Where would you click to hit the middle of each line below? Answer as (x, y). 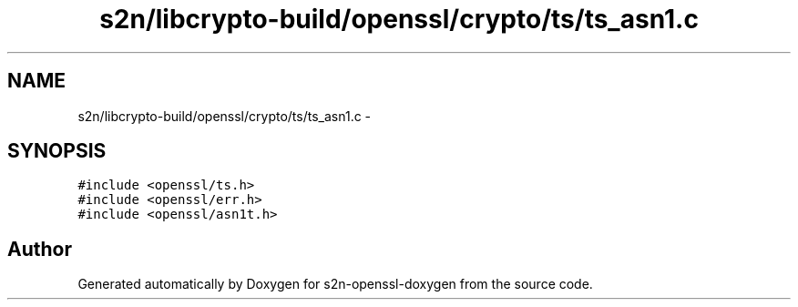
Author (40, 249)
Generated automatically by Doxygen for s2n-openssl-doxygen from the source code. (335, 284)
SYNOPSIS (57, 151)
